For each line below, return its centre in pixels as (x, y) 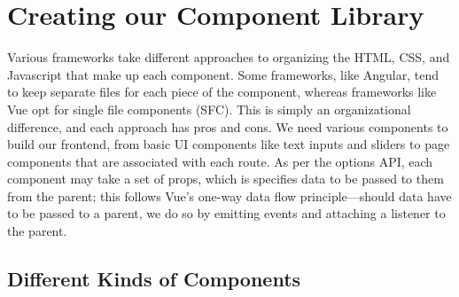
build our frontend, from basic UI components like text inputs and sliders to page (229, 144)
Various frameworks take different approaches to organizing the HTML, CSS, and (229, 57)
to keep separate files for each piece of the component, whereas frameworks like (222, 92)
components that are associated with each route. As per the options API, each (220, 161)
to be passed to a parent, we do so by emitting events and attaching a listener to (226, 213)
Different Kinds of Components (154, 279)
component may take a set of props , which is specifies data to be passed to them (226, 179)
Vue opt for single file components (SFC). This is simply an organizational (209, 109)
